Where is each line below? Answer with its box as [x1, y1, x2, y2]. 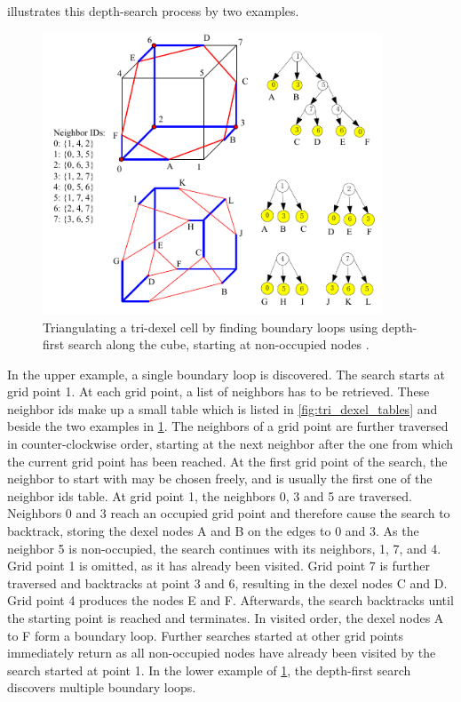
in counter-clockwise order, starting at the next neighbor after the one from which [7, 435, 454, 453]
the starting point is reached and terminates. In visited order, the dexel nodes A [7, 609, 444, 626]
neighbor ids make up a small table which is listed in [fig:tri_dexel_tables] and [7, 399, 438, 418]
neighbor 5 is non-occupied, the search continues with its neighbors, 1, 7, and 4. [7, 538, 441, 557]
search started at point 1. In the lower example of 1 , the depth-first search [7, 660, 411, 679]
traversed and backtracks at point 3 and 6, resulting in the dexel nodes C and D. [7, 573, 448, 592]
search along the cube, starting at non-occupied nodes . [68, 335, 370, 354]
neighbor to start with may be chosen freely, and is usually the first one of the [7, 469, 433, 488]
